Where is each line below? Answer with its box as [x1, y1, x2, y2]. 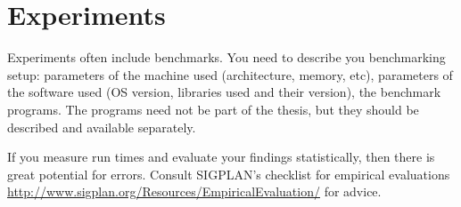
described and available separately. [7, 117, 196, 136]
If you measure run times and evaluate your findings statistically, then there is [7, 147, 435, 166]
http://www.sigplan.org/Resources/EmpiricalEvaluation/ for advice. [7, 182, 382, 201]
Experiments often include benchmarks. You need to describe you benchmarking [7, 48, 446, 67]
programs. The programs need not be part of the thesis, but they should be [7, 100, 419, 118]
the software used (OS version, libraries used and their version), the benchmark [7, 83, 441, 101]
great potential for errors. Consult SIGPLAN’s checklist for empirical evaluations [7, 164, 450, 183]
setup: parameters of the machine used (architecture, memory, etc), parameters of [7, 65, 453, 84]
